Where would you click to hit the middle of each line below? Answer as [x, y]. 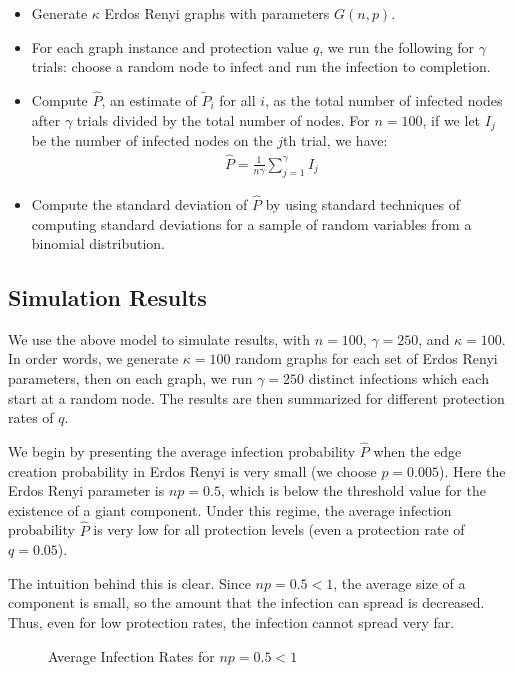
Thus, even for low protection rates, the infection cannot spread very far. [231, 622]
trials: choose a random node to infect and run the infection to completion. [261, 66]
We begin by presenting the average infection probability [182, 451]
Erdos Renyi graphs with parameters [217, 13]
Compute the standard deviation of [139, 203]
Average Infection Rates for [131, 655]
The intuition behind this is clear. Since [129, 582]
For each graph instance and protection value [170, 46]
